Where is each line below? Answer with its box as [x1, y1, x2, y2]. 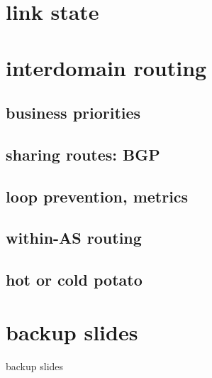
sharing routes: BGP [6, 143, 160, 165]
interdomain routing [6, 53, 207, 82]
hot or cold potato [6, 269, 143, 291]
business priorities [6, 102, 141, 124]
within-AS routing [6, 227, 142, 249]
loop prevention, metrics [6, 185, 189, 207]
